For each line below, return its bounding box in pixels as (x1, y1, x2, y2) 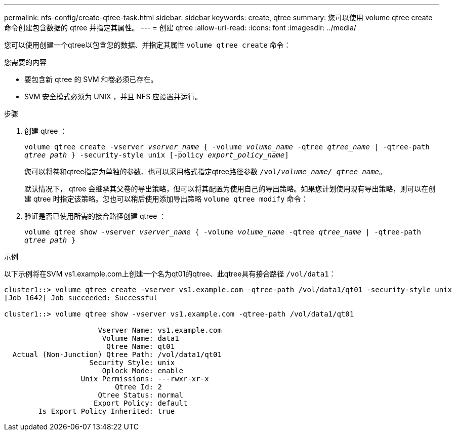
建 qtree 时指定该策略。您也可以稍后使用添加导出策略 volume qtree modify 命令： (24, 194, 308, 203)
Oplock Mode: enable (102, 367, 184, 375)
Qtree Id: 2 (115, 383, 162, 391)
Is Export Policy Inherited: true (38, 407, 175, 415)
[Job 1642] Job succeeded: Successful (4, 294, 158, 302)
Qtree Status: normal (98, 391, 184, 399)
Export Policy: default (94, 399, 188, 407)
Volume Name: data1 (102, 334, 179, 342)
